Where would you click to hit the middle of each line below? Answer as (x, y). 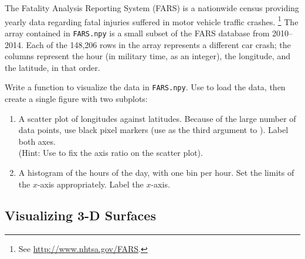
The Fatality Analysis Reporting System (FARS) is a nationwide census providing (152, 8)
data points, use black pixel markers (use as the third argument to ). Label (153, 130)
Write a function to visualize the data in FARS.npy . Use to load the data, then (145, 87)
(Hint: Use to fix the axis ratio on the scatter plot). (111, 153)
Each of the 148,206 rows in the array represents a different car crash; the (158, 44)
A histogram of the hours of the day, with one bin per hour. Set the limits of (156, 172)
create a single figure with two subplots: (76, 98)
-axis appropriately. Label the (90, 184)
